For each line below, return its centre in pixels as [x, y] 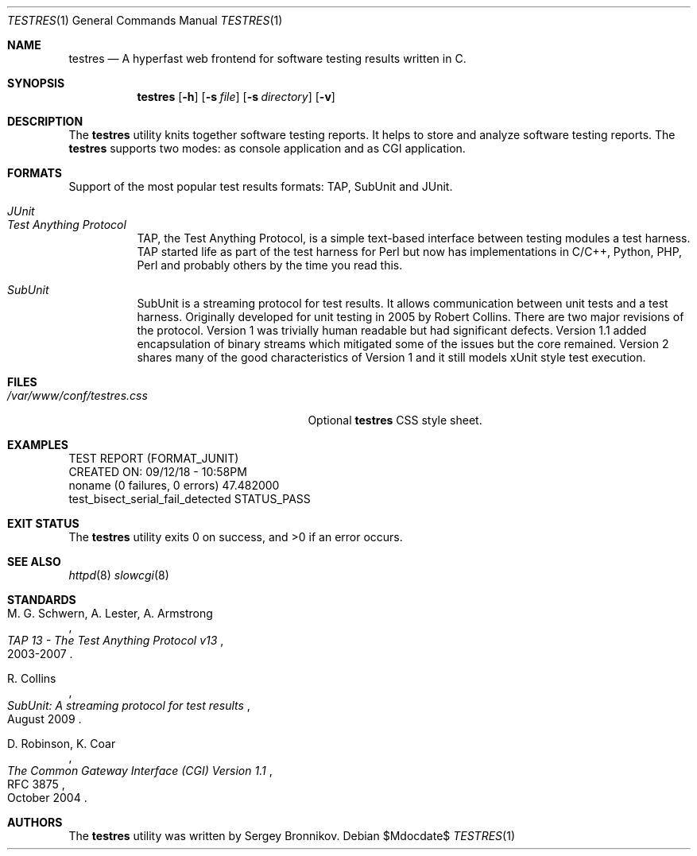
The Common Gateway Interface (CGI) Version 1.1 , [140, 771]
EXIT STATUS [43, 523]
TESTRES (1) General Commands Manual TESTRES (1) [145, 20]
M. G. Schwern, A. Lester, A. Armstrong [110, 613]
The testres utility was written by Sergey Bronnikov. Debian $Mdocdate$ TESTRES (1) [292, 836]
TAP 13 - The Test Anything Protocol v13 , [116, 640]
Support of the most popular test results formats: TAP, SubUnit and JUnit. [261, 186]
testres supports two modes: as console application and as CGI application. [267, 148]
